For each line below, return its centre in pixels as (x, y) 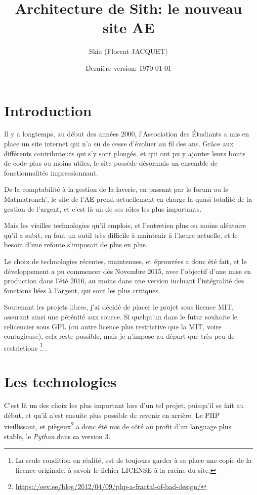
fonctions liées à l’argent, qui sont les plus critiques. (82, 290)
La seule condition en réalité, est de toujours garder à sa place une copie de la (133, 460)
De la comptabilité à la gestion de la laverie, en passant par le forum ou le (116, 189)
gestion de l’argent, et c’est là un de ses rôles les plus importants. (103, 208)
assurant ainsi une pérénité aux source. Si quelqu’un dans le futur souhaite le (121, 316)
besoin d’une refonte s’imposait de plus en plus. (76, 245)
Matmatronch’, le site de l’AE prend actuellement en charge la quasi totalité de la (128, 199)
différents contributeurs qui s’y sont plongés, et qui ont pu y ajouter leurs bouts (125, 153)
